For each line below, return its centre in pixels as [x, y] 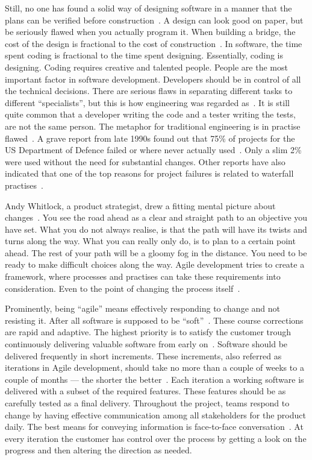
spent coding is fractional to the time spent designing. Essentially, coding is [144, 55]
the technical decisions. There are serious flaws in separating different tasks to [149, 91]
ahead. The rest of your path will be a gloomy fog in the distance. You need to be [156, 252]
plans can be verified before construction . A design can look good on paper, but [154, 20]
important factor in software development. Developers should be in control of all [153, 79]
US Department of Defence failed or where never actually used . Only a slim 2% [153, 150]
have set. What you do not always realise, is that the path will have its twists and [156, 229]
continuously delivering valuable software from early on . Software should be [146, 344]
